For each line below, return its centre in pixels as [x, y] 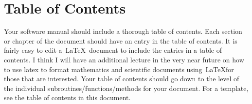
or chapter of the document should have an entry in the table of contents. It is [121, 40]
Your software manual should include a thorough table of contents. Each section [123, 31]
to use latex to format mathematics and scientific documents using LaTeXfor [119, 69]
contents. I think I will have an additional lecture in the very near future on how [124, 59]
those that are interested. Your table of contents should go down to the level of [122, 79]
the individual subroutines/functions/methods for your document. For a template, [126, 88]
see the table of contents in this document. [67, 97]
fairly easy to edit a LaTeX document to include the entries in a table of [113, 50]
